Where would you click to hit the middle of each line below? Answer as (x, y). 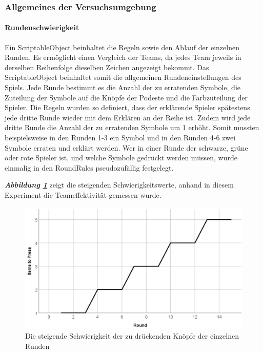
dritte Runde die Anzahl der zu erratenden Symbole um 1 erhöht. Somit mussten (132, 127)
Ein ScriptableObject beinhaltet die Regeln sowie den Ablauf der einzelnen (122, 47)
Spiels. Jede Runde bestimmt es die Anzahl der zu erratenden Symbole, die (123, 87)
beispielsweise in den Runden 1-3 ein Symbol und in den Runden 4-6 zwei (120, 137)
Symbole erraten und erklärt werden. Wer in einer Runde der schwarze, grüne (126, 147)
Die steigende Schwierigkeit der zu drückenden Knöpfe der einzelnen (132, 335)
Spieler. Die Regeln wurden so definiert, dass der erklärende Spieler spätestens (127, 107)
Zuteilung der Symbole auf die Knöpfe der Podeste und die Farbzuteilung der (126, 97)
